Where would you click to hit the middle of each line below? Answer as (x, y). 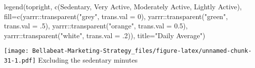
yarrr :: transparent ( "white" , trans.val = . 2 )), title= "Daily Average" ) (105, 35)
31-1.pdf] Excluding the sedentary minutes (71, 60)
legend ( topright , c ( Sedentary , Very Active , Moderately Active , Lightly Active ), (123, 6)
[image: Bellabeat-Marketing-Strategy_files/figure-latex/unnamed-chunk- (128, 51)
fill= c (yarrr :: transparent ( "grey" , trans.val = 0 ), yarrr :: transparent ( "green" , (116, 16)
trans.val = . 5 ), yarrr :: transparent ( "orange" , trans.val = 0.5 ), (96, 26)
